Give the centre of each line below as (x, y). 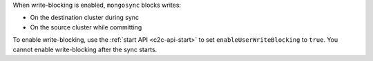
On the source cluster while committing (86, 27)
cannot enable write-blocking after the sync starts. (85, 49)
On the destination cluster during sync (85, 18)
